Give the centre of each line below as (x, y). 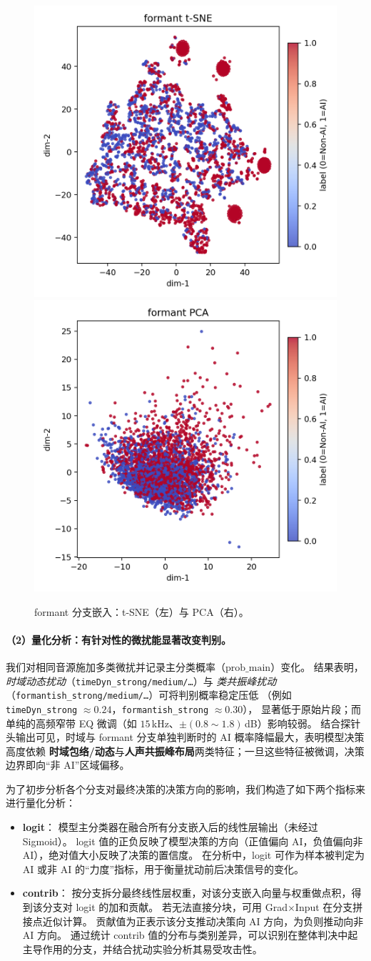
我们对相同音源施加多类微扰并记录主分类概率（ (116, 666)
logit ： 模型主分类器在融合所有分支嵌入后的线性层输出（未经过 (170, 827)
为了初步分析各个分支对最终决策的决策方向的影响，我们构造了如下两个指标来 (185, 788)
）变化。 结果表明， (317, 666)
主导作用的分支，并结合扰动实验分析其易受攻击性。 (142, 948)
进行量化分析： (41, 803)
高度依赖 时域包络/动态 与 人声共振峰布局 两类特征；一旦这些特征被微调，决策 (185, 751)
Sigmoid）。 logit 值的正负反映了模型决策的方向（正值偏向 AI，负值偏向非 (193, 841)
